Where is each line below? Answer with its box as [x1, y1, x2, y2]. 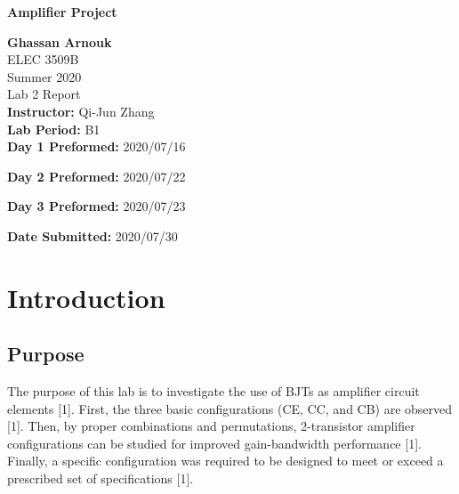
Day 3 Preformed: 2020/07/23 [7, 197, 186, 215]
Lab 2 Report [7, 85, 81, 103]
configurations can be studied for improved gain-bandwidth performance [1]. [7, 433, 422, 452]
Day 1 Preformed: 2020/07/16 [7, 137, 186, 156]
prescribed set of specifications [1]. [7, 469, 194, 488]
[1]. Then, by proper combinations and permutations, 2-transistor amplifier [7, 417, 415, 435]
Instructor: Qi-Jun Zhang [7, 101, 155, 120]
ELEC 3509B [7, 50, 79, 69]
